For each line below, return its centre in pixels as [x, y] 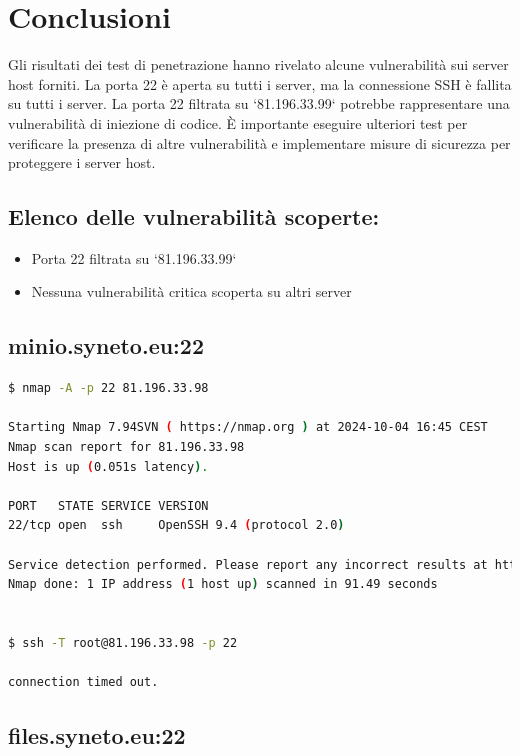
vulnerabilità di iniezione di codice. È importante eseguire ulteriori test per [238, 122]
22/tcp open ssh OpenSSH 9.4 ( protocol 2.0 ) [176, 525]
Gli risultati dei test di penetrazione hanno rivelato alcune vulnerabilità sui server [258, 64]
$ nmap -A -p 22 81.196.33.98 [108, 388]
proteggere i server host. [82, 162]
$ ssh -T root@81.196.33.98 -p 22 [123, 643]
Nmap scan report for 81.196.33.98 [126, 447]
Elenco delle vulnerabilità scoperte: [194, 216]
